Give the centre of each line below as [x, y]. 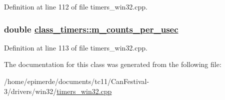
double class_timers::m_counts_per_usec [91, 29]
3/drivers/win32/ [30, 91]
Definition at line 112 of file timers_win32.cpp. [76, 6]
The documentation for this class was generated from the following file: [113, 64]
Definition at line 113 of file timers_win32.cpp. [76, 47]
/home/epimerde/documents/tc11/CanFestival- [77, 81]
